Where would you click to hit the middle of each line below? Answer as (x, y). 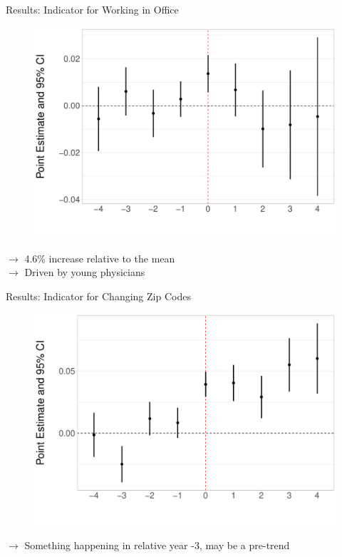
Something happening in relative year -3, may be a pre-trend (157, 545)
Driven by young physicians (85, 272)
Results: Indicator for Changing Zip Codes (98, 296)
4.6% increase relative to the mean (100, 258)
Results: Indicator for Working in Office (92, 9)
